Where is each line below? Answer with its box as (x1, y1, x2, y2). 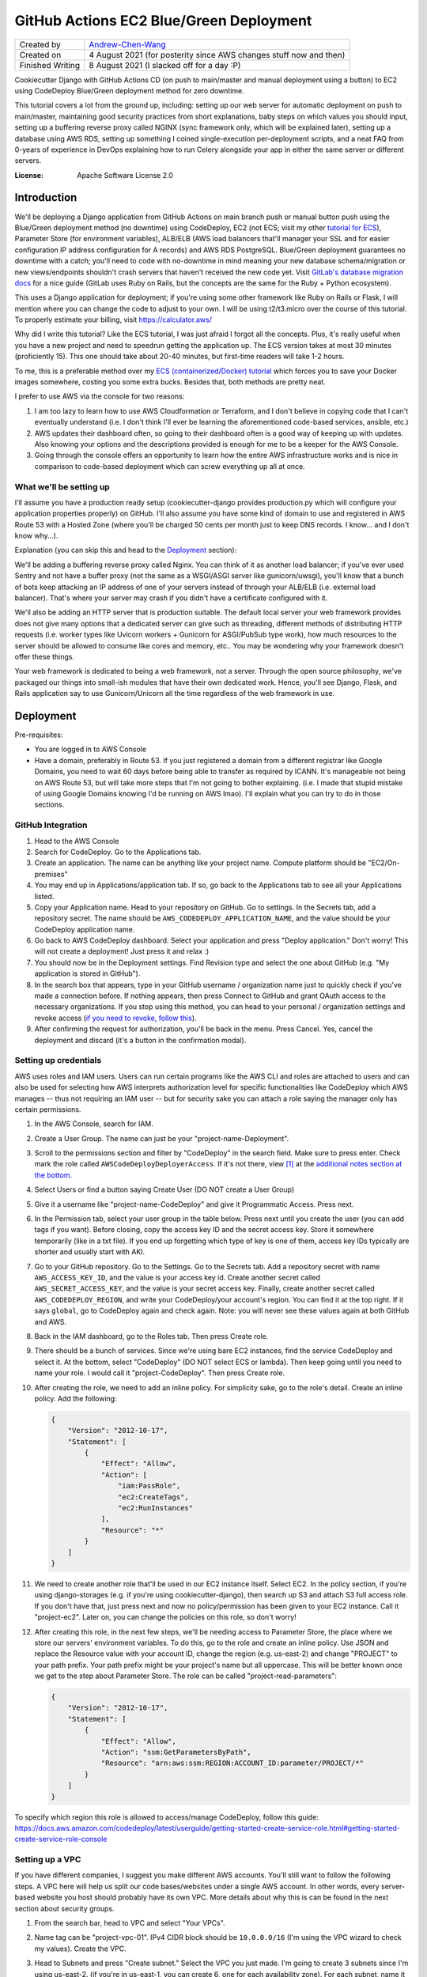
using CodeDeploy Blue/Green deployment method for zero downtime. (14, 85, 244, 95)
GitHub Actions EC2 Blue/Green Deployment (14, 12, 312, 29)
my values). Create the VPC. (34, 1944, 127, 1953)
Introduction (14, 191, 77, 205)
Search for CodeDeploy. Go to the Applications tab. (34, 847, 202, 856)
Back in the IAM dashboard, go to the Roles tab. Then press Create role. (34, 1331, 269, 1340)
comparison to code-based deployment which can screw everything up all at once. (34, 461, 306, 471)
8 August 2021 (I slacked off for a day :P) (89, 59, 241, 70)
